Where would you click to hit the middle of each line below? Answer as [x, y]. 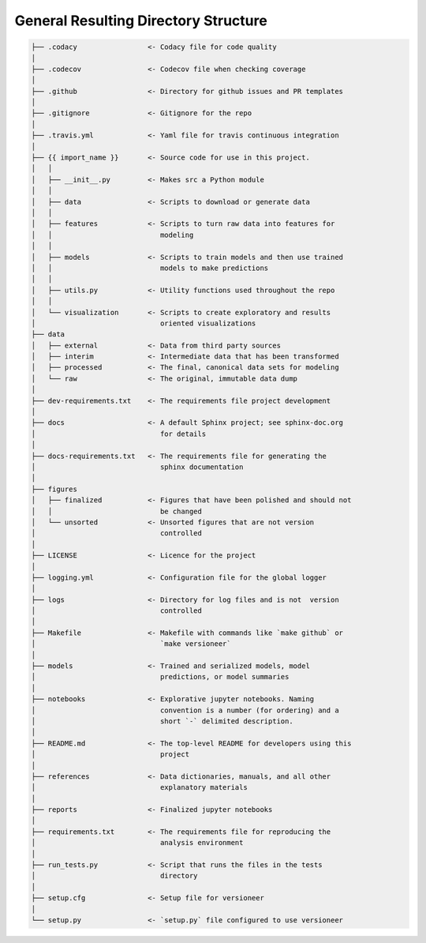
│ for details [119, 434]
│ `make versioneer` [131, 644]
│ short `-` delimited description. [162, 721]
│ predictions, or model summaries [160, 677]
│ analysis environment [137, 843]
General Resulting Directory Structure [141, 21]
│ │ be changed [117, 511]
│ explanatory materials [139, 787]
